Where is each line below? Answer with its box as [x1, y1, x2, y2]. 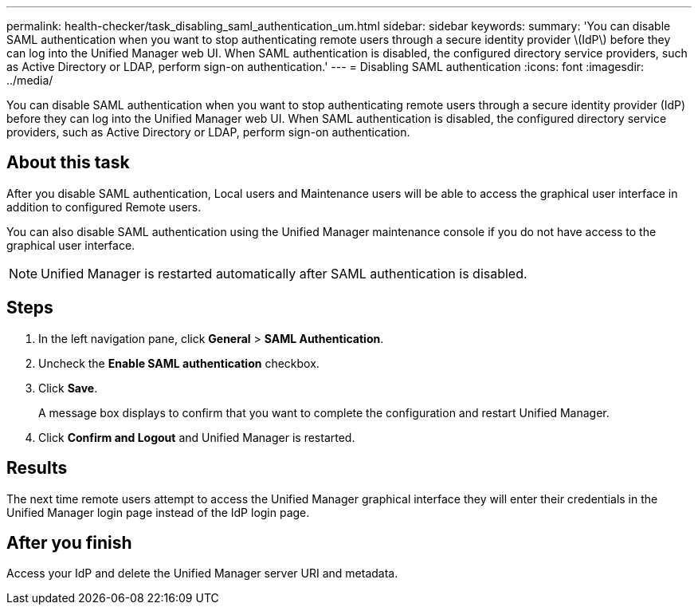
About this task [6, 152, 130, 173]
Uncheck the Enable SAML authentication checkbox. [38, 356, 320, 370]
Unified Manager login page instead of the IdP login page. [6, 505, 310, 519]
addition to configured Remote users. [6, 199, 202, 214]
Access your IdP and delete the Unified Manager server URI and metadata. [6, 566, 398, 581]
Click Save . [38, 380, 98, 395]
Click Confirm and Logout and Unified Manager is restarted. [38, 430, 355, 444]
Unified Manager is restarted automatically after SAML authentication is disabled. [41, 265, 527, 282]
